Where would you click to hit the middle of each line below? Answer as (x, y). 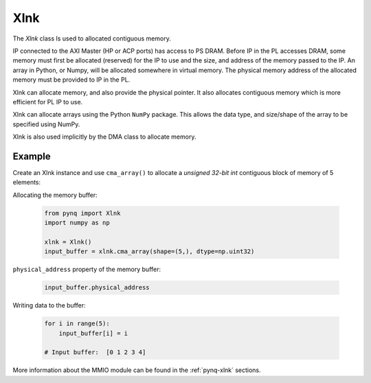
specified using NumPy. (46, 124)
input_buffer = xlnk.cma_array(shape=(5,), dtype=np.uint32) (149, 252)
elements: (27, 183)
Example (32, 156)
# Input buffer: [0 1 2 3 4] (95, 352)
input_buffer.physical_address (97, 288)
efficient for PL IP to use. (48, 102)
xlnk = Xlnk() (68, 242)
